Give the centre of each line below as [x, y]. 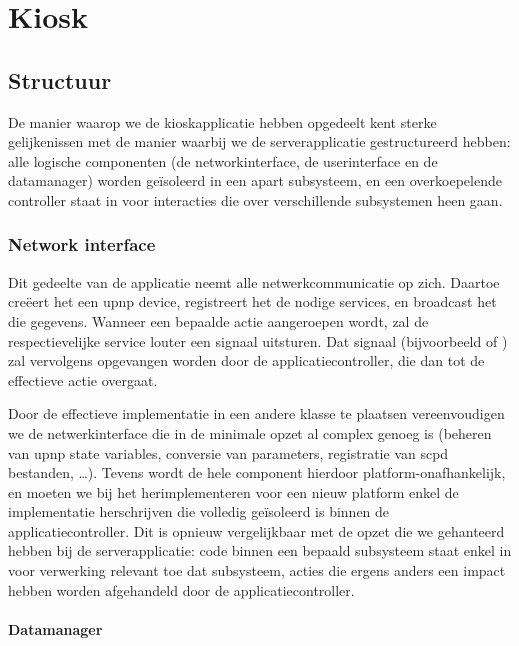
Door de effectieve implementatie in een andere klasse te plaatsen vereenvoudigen [256, 413]
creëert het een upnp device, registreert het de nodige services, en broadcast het [252, 301]
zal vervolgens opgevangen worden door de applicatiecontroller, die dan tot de [246, 360]
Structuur [60, 79]
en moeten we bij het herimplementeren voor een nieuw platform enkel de [233, 491]
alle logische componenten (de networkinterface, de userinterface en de [223, 160]
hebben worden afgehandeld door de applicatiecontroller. [181, 589]
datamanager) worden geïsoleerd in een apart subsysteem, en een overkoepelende [255, 180]
